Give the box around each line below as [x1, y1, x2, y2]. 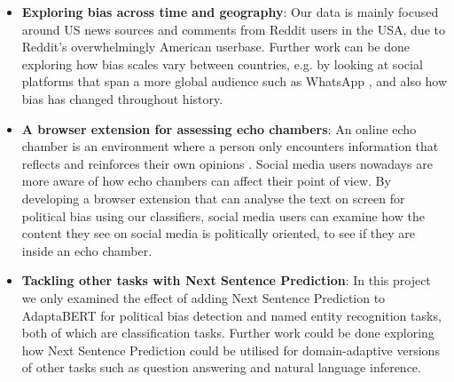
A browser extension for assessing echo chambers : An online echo [21, 119, 417, 138]
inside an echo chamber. [21, 241, 153, 259]
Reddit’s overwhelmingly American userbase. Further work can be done [21, 37, 410, 56]
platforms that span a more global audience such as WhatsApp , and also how [21, 72, 448, 91]
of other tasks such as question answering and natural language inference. [21, 358, 421, 377]
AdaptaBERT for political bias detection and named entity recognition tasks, [21, 306, 442, 324]
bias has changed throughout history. [21, 89, 223, 107]
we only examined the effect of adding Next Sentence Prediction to [21, 288, 386, 306]
